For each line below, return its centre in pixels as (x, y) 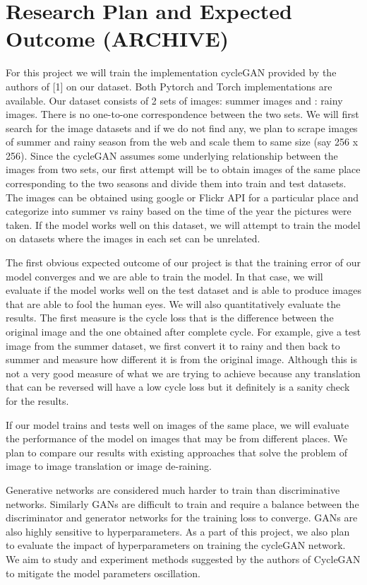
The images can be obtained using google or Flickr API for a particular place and (182, 197)
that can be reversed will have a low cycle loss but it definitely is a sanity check (178, 387)
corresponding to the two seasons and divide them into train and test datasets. (176, 183)
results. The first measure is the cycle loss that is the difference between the (170, 318)
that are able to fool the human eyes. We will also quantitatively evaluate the (173, 303)
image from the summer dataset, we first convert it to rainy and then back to (173, 345)
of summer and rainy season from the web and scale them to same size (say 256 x (182, 142)
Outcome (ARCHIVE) (118, 39)
